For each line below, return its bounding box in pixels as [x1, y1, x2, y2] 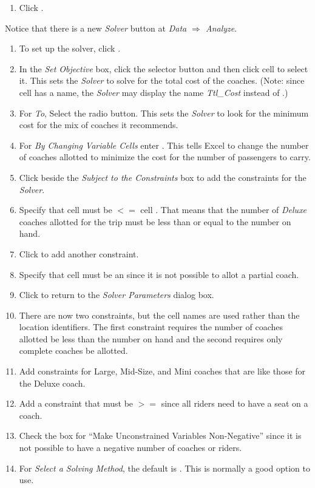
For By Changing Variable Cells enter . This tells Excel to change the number [19, 138, 309, 151]
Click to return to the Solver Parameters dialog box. [19, 288, 214, 301]
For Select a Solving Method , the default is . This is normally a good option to [19, 461, 310, 474]
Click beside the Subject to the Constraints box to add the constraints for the [19, 171, 307, 183]
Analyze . [205, 21, 237, 34]
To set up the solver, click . [19, 42, 121, 55]
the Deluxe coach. [19, 376, 86, 389]
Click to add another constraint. [19, 247, 139, 260]
